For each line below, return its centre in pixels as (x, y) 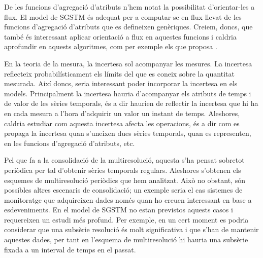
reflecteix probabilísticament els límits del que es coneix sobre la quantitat (119, 73)
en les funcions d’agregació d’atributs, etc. (70, 143)
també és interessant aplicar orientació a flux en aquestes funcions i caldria (120, 36)
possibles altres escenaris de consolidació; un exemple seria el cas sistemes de (123, 190)
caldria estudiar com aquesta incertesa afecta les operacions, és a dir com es (122, 123)
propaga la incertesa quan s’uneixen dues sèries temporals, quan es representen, (128, 133)
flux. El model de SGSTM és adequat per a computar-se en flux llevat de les (123, 16)
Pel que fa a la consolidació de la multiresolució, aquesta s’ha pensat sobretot (124, 160)
